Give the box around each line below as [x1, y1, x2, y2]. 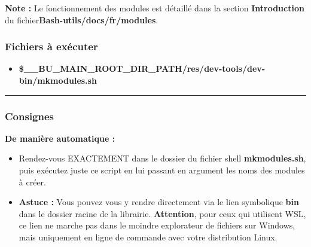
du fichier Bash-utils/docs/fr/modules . [5, 13, 158, 26]
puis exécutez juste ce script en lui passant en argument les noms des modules [19, 164, 305, 176]
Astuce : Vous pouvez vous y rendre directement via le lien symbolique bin [19, 196, 299, 208]
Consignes [5, 108, 54, 123]
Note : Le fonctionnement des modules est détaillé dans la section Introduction [5, 2, 304, 14]
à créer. [19, 175, 46, 188]
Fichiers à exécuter [5, 39, 98, 54]
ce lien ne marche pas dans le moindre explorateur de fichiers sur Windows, [19, 219, 295, 231]
